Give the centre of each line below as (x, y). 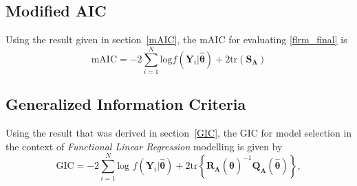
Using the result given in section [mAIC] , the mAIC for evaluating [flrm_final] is (176, 39)
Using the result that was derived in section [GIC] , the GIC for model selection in (179, 133)
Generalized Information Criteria (126, 104)
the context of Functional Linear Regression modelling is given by (144, 146)
